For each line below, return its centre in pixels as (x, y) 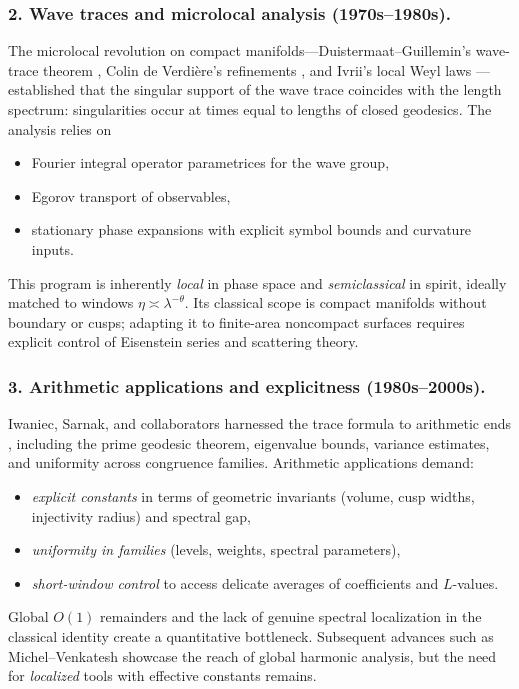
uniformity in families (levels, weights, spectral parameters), (216, 549)
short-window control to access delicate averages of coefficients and (235, 582)
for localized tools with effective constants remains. (162, 675)
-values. (475, 582)
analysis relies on (60, 128)
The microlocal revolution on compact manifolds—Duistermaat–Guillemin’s (240, 50)
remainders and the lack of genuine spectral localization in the (291, 616)
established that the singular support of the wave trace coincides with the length (255, 89)
